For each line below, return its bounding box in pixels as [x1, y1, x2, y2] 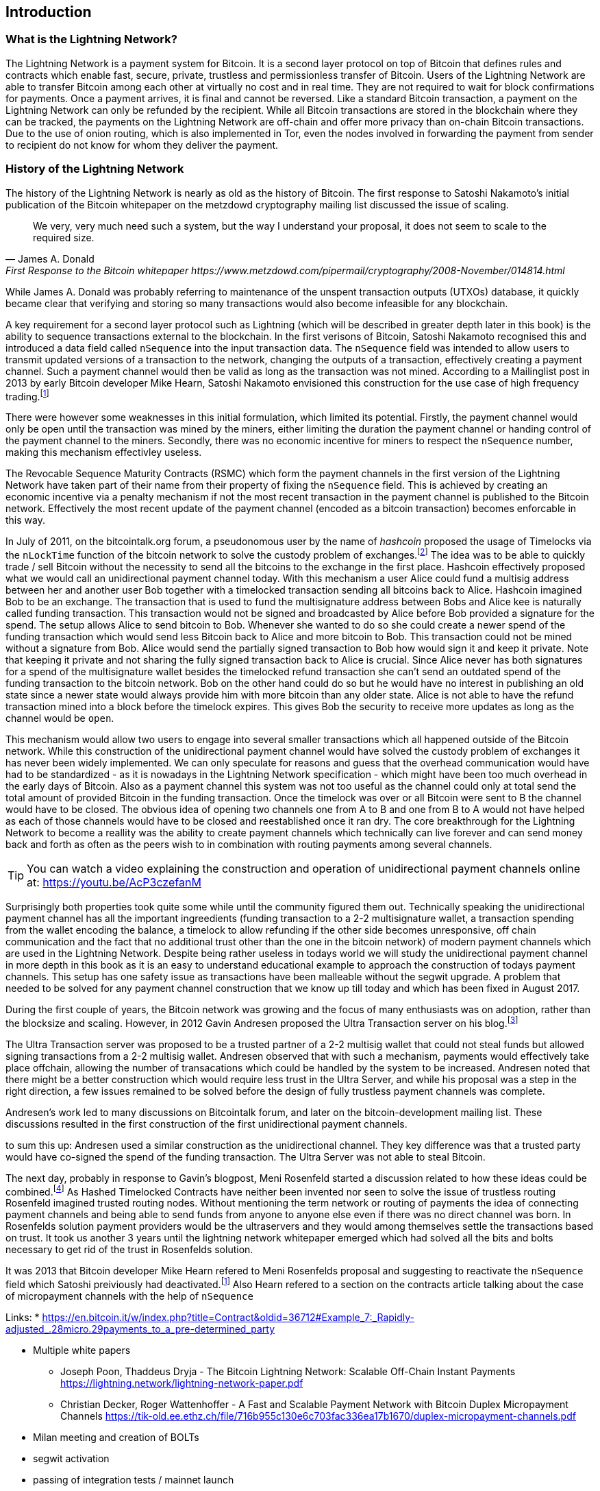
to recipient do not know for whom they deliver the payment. [5, 138, 279, 151]
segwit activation [33, 1452, 110, 1464]
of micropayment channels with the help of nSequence [5, 1289, 253, 1302]
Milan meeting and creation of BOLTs [33, 1431, 199, 1443]
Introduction [5, 3, 92, 21]
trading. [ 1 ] [5, 388, 49, 402]
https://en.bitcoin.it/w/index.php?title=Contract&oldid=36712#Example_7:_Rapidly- [42, 1311, 415, 1323]
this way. [5, 514, 45, 526]
